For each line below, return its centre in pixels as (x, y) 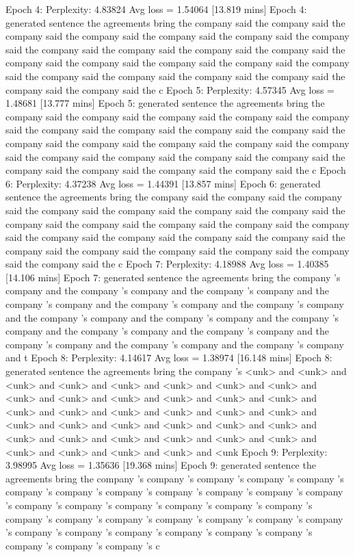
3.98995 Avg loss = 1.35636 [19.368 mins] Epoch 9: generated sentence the (161, 465)
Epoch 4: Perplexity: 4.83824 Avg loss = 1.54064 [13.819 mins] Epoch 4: (156, 9)
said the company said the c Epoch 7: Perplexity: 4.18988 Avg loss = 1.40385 (167, 264)
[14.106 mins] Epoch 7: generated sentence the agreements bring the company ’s (173, 277)
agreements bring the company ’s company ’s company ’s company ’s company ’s (175, 478)
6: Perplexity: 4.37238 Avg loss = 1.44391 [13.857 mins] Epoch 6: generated (163, 183)
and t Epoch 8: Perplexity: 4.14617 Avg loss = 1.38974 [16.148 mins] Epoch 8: (169, 358)
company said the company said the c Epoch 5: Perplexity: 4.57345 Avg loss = (170, 89)
